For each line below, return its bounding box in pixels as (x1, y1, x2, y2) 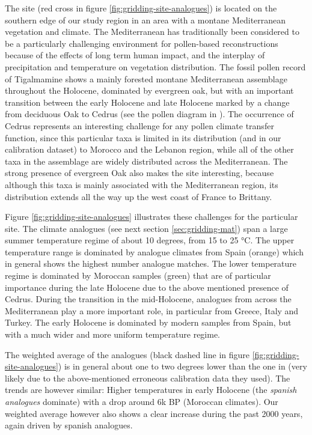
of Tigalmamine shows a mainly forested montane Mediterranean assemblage (5, 72, 287, 85)
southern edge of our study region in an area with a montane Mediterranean (5, 13, 286, 26)
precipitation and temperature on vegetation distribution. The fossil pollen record (5, 60, 306, 73)
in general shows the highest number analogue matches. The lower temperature (5, 257, 297, 270)
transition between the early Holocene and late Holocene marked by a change (5, 96, 290, 108)
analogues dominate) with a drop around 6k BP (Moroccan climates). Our (5, 395, 278, 407)
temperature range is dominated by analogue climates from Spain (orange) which (5, 245, 304, 258)
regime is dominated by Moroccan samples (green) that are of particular (5, 269, 271, 282)
